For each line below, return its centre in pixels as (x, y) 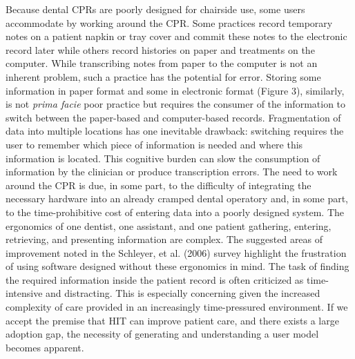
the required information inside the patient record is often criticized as (155, 279)
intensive (24, 293)
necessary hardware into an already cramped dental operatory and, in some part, (177, 198)
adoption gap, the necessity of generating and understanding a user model (162, 334)
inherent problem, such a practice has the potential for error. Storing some (163, 76)
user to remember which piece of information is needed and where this (154, 144)
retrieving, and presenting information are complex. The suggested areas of (164, 239)
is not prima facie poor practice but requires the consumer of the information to (176, 104)
